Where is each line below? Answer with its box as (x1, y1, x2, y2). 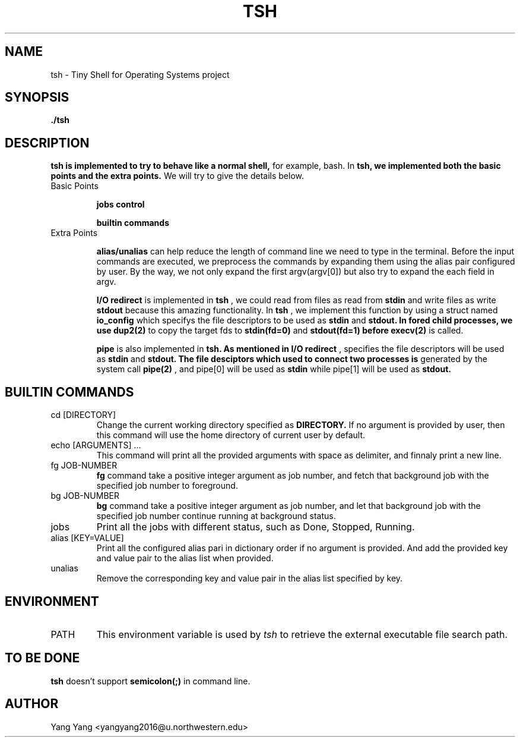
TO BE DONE (5, 650, 80, 666)
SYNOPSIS (5, 90, 69, 105)
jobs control (96, 199, 145, 210)
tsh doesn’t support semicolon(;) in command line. (50, 675, 251, 686)
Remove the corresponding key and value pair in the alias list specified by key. (96, 573, 403, 584)
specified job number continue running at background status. (96, 511, 336, 521)
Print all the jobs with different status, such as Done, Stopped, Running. (96, 521, 415, 533)
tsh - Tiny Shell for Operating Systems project (50, 69, 230, 80)
